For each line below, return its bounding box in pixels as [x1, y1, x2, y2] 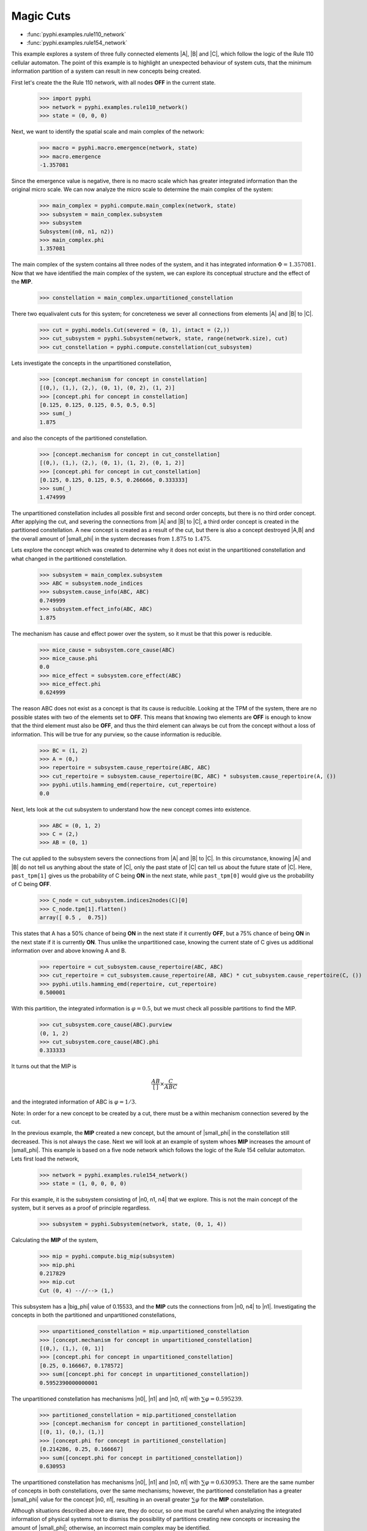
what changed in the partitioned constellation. [11, 555, 127, 562]
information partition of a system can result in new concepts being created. [11, 67, 201, 75]
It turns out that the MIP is [11, 1063, 76, 1070]
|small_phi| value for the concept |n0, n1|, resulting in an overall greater [11, 1495, 191, 1503]
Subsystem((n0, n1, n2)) [39, 228, 114, 235]
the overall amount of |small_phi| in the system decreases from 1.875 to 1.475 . [11, 535, 212, 542]
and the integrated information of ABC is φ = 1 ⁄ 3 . [11, 1098, 137, 1105]
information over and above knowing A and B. [11, 947, 127, 954]
